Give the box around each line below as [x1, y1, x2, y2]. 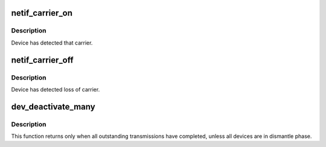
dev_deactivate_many [11, 101, 96, 111]
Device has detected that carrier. [11, 39, 93, 46]
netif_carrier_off [11, 55, 74, 65]
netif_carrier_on [11, 8, 72, 18]
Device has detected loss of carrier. [11, 86, 100, 93]
